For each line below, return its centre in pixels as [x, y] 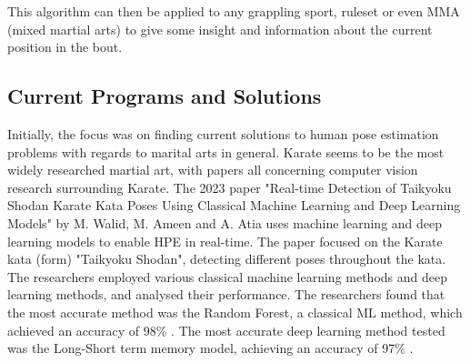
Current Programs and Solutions [165, 96]
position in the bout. [65, 47]
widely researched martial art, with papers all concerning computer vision [213, 170]
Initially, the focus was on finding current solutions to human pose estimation [223, 133]
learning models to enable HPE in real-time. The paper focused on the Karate [225, 241]
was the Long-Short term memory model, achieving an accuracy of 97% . [210, 348]
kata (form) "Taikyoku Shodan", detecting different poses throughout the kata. [227, 259]
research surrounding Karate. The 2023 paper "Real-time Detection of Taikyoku [230, 187]
